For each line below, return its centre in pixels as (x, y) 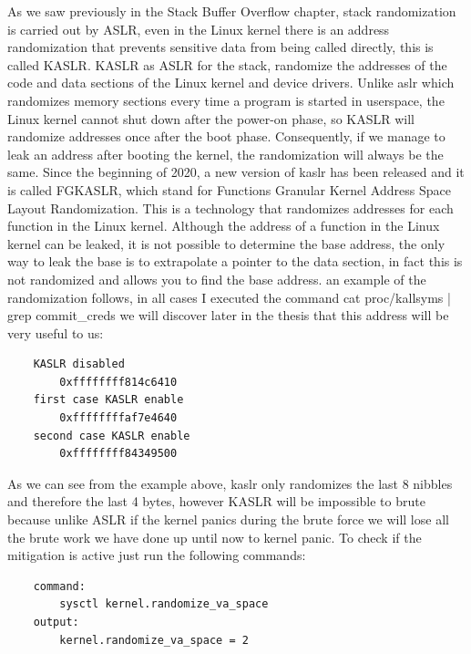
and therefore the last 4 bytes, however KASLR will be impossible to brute (216, 501)
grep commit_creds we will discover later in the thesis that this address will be (228, 315)
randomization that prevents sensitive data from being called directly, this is (220, 47)
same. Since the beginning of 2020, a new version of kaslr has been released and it (236, 172)
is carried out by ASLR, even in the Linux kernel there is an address (199, 29)
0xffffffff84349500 (118, 454)
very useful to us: (56, 332)
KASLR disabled (79, 364)
